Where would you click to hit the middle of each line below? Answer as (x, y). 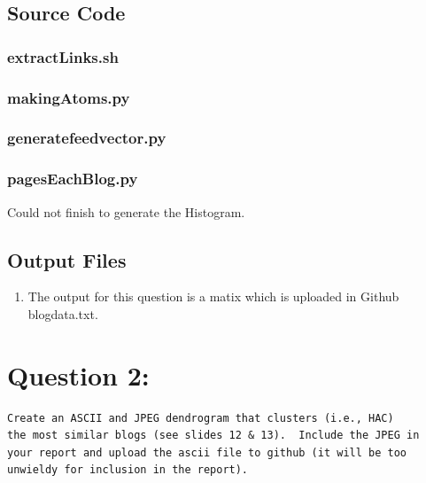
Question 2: (78, 374)
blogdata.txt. (63, 313)
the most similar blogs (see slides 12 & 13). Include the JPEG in (213, 436)
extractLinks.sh (63, 56)
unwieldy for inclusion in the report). (128, 470)
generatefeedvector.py (87, 138)
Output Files (67, 259)
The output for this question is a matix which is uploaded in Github (213, 296)
